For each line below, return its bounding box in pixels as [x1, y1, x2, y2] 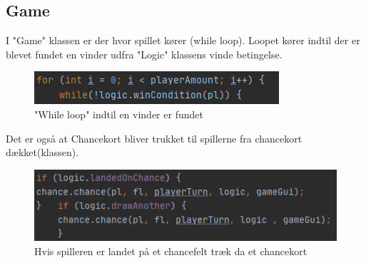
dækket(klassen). [6, 145, 79, 160]
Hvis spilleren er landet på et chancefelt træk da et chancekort [34, 243, 307, 258]
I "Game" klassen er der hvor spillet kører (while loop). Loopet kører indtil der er [6, 33, 360, 48]
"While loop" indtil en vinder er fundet [34, 106, 203, 121]
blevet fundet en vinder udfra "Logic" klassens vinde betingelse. [6, 46, 283, 61]
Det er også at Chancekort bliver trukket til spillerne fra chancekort [6, 130, 303, 145]
